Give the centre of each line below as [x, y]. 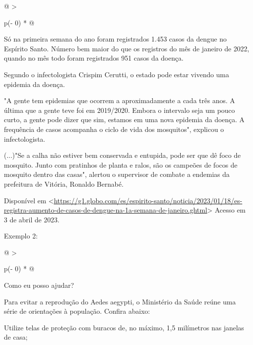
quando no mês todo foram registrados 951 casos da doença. [94, 58]
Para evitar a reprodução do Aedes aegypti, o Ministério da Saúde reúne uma [120, 301]
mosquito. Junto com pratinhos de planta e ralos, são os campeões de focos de [121, 164]
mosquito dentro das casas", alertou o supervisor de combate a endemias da [117, 174]
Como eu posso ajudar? [39, 285]
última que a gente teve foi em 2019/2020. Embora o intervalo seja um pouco [119, 110]
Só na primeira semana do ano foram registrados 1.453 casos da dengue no [115, 39]
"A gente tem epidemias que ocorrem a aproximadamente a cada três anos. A [119, 100]
